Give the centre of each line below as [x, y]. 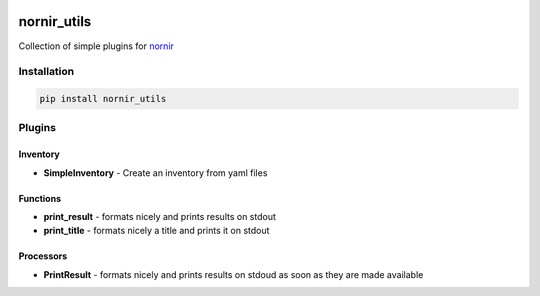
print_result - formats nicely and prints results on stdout [160, 216]
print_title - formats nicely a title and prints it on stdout [156, 231]
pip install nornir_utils [103, 99]
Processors [43, 256]
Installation [46, 72]
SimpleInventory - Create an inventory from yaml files [155, 172]
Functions [40, 198]
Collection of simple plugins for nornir [96, 46]
